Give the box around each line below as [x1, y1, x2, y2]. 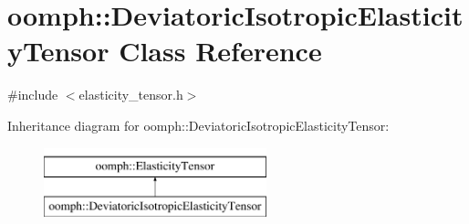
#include [7, 85, 58, 104]
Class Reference [119, 32, 322, 69]
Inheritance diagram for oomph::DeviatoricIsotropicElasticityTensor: [7, 115, 390, 134]
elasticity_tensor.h [78, 85, 183, 104]
